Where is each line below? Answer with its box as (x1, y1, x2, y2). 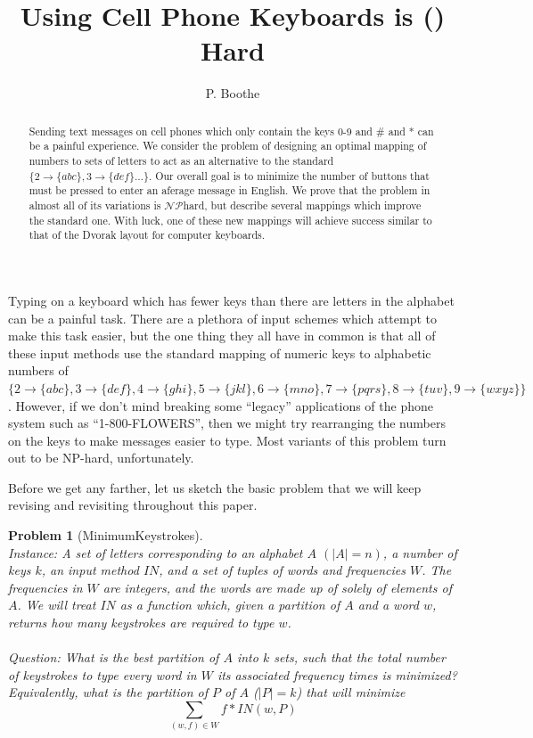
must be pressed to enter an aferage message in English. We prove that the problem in (29, 183, 430, 198)
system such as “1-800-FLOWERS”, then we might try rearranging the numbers (8, 414, 446, 432)
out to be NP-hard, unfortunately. (8, 448, 194, 467)
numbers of (8, 361, 69, 380)
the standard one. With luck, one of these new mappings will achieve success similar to (29, 212, 432, 227)
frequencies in (8, 578, 83, 596)
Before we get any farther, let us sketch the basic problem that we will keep (8, 478, 422, 496)
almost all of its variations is (29, 197, 161, 212)
